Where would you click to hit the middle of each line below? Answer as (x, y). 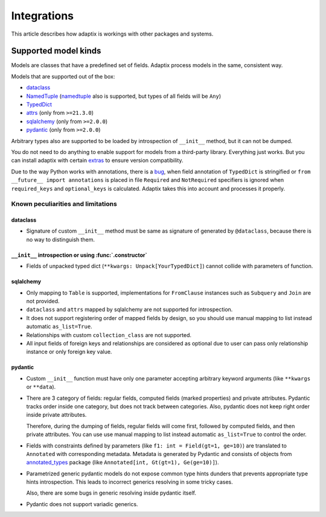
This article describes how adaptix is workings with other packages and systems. (112, 34)
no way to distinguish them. (61, 239)
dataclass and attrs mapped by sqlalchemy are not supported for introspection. (129, 310)
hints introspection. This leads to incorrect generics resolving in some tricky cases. (130, 482)
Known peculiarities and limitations (64, 204)
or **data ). (41, 387)
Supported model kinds (56, 51)
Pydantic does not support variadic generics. (82, 504)
